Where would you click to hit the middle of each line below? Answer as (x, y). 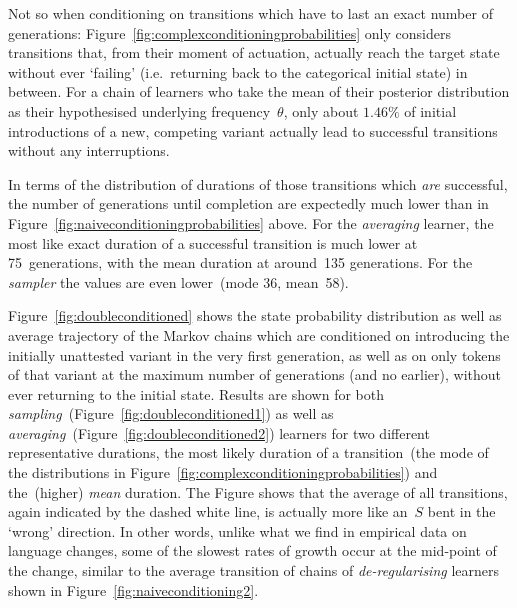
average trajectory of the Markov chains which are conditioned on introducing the (259, 334)
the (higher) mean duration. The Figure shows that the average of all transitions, (258, 491)
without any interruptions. (89, 150)
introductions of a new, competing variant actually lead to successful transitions (253, 130)
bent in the (461, 511)
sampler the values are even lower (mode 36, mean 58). (178, 281)
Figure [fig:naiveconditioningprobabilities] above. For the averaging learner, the (251, 222)
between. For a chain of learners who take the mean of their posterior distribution (259, 91)
